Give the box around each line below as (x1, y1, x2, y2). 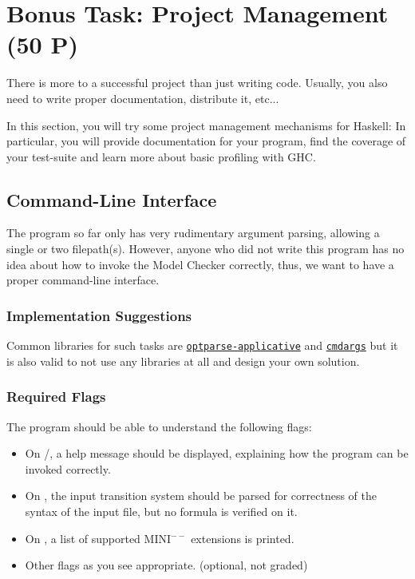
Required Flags (6, 387, 106, 406)
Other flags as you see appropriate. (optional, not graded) (25, 557, 308, 573)
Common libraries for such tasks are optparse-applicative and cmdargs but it (6, 337, 398, 354)
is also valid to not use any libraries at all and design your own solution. (6, 352, 360, 369)
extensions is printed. (191, 529, 294, 546)
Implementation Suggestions (6, 305, 192, 325)
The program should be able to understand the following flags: (6, 418, 312, 434)
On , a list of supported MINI (25, 529, 172, 546)
